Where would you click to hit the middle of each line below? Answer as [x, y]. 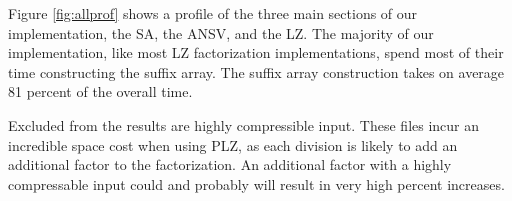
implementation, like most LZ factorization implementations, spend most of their [256, 52]
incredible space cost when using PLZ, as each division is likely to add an [233, 144]
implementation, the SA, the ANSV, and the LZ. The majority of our [221, 32]
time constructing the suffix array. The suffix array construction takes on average [256, 71]
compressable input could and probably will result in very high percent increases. [256, 183]
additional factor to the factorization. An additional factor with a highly [230, 164]
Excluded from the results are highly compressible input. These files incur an [244, 124]
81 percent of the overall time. [100, 91]
